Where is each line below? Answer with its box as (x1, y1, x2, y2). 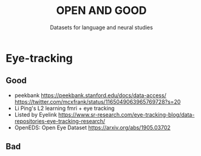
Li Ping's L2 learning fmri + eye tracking (14, 104, 115, 112)
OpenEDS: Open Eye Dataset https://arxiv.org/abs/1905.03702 (14, 124, 171, 131)
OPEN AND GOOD (56, 4, 147, 18)
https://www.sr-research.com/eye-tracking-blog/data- (58, 110, 195, 118)
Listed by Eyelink (14, 110, 57, 118)
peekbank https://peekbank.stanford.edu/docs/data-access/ (14, 92, 166, 99)
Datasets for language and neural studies (50, 24, 153, 31)
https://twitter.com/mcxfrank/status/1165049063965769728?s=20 (14, 98, 181, 105)
